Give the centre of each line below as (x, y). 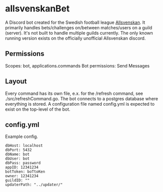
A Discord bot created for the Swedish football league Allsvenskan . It (75, 22)
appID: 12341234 (22, 167)
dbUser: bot (17, 159)
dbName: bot (17, 154)
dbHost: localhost (24, 146)
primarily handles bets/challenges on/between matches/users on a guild (79, 27)
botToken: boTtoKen (25, 172)
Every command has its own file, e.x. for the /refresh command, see (74, 93)
